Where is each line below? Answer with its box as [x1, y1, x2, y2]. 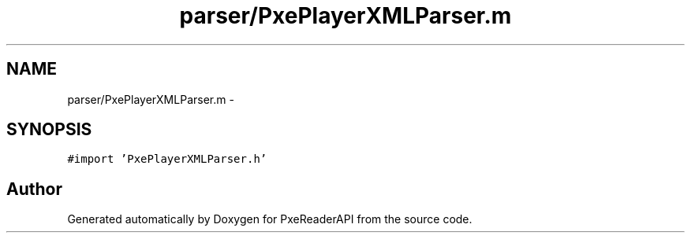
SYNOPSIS [6, 119, 92, 140]
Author [6, 178, 62, 199]
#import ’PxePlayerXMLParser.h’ [67, 153, 267, 166]
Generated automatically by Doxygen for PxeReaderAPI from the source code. [67, 212, 472, 226]
